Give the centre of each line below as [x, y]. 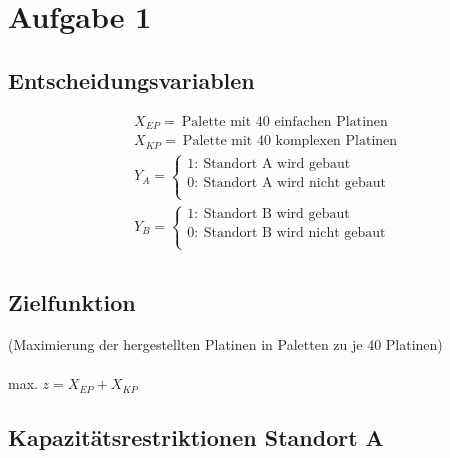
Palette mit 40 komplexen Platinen [290, 141]
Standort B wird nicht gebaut [294, 233]
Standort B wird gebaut [276, 214]
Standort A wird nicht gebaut [295, 182]
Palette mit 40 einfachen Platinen [284, 121]
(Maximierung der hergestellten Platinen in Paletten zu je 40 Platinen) [225, 344]
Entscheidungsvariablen [131, 79]
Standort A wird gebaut [277, 163]
